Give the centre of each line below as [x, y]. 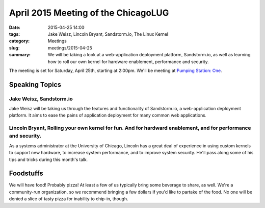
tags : [14, 34]
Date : [15, 27]
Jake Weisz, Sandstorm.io [41, 99]
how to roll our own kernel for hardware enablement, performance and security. [128, 62]
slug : [14, 48]
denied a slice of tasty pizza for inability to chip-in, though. [69, 199]
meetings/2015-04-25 [70, 48]
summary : [20, 55]
